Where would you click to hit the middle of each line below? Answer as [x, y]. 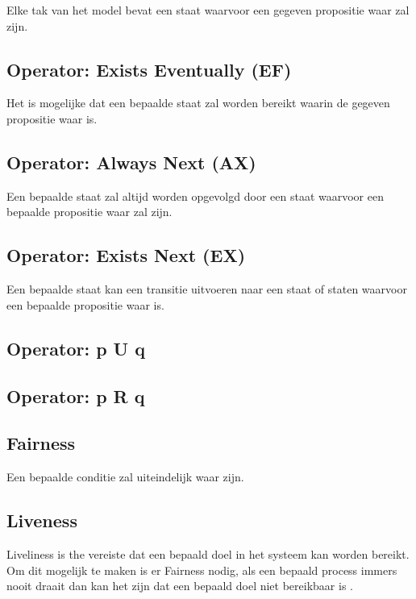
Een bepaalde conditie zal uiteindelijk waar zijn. [125, 477]
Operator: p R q [76, 395]
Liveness [42, 520]
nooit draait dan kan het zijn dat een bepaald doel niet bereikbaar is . [180, 586]
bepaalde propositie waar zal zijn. [89, 212]
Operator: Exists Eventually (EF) [149, 69]
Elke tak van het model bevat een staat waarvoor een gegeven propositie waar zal [208, 10]
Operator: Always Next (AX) [131, 162]
